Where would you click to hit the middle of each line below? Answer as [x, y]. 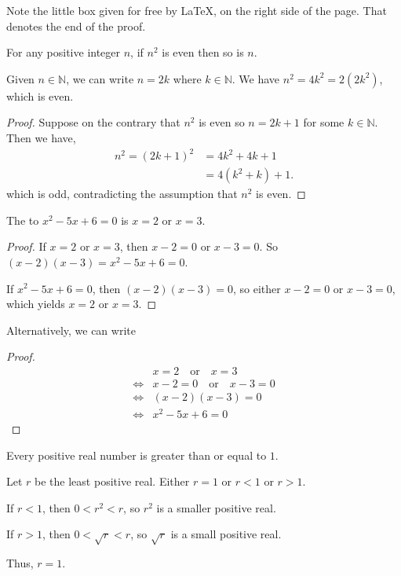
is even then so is [203, 52]
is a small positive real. [226, 534]
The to [23, 220]
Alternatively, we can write [71, 330]
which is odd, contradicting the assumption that [122, 194]
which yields [36, 304]
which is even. [40, 95]
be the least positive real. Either [112, 481]
